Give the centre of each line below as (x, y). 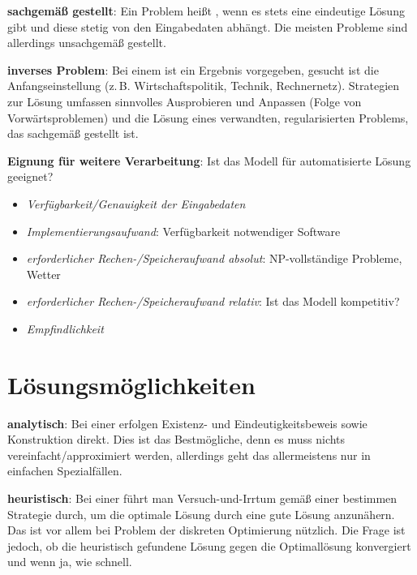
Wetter (43, 274)
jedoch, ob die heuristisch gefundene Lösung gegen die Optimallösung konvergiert (209, 545)
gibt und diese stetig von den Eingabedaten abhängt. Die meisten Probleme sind (208, 26)
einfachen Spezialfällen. (65, 471)
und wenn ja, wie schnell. (70, 562)
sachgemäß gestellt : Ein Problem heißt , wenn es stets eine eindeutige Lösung (206, 11)
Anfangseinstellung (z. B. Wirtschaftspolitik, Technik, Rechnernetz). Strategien (204, 86)
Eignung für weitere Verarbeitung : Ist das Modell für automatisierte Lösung (209, 160)
